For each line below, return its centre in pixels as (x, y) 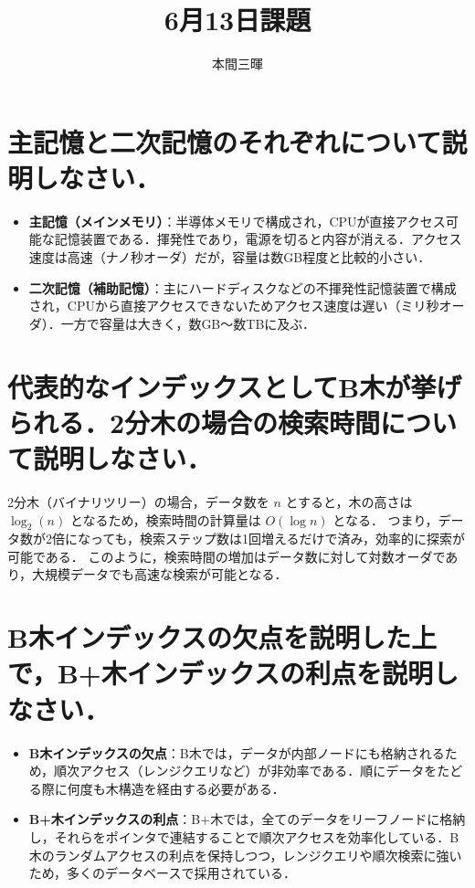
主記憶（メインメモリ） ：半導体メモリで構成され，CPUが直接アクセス (237, 221)
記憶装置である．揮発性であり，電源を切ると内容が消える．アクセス (258, 239)
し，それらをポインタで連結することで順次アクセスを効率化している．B (244, 836)
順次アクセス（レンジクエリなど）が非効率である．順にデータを (246, 771)
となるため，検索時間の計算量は (165, 519)
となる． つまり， (385, 519)
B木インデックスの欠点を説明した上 (222, 637)
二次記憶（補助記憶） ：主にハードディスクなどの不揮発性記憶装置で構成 (243, 287)
